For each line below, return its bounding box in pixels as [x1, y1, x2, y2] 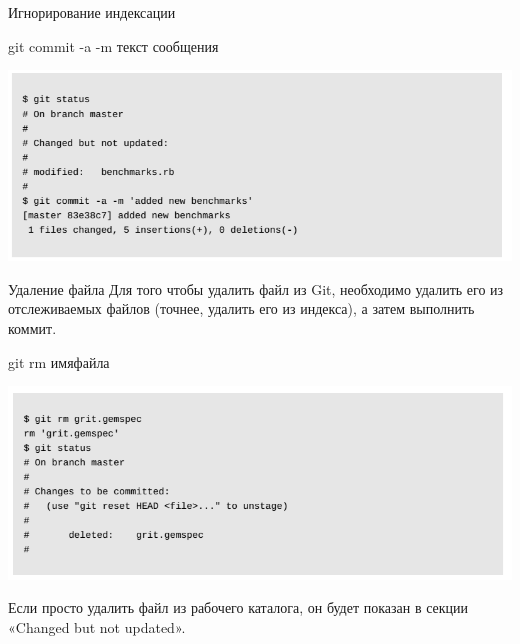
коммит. [8, 318, 57, 338]
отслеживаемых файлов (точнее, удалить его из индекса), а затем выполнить [8, 298, 475, 319]
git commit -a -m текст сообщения [8, 35, 219, 56]
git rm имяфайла [8, 351, 110, 372]
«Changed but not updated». [8, 616, 186, 637]
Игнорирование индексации [8, 2, 176, 22]
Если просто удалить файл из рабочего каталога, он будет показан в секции [8, 597, 469, 618]
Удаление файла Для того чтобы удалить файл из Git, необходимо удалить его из [8, 278, 504, 299]
